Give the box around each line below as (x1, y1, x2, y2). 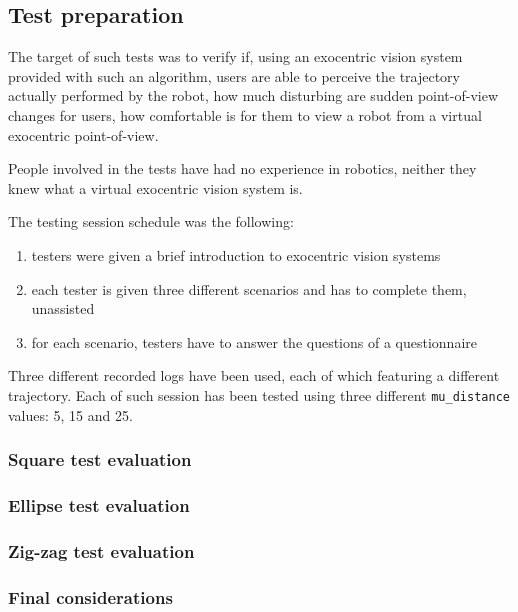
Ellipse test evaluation (8, 492, 190, 517)
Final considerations (8, 584, 173, 609)
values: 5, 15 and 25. (8, 404, 133, 425)
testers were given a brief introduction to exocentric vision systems (31, 244, 441, 265)
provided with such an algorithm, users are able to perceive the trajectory (8, 65, 461, 86)
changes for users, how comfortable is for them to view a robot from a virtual (8, 104, 482, 125)
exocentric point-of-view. (8, 124, 159, 145)
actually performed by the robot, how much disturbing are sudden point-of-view (8, 85, 499, 106)
